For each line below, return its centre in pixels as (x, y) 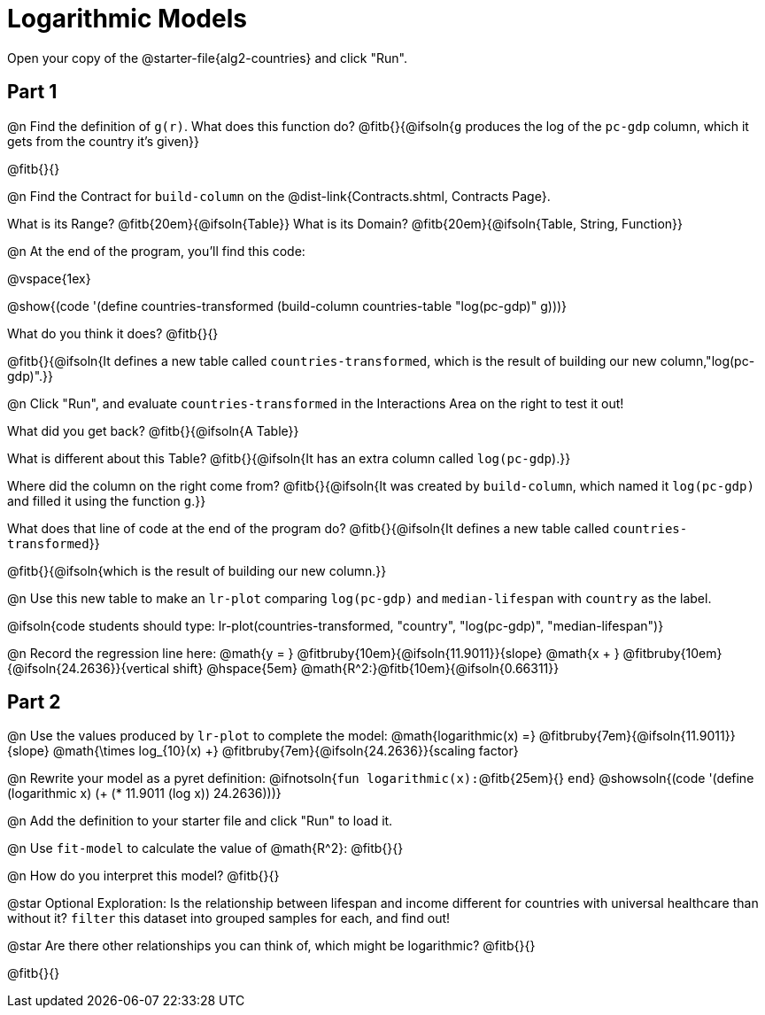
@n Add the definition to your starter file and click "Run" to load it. (200, 821)
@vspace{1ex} (49, 278)
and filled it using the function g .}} (107, 500)
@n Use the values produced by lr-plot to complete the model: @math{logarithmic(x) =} (271, 736)
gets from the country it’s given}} (103, 141)
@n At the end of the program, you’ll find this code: (156, 251)
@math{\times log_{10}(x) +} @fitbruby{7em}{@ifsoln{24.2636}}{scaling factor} (286, 751)
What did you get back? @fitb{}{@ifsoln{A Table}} (153, 430)
